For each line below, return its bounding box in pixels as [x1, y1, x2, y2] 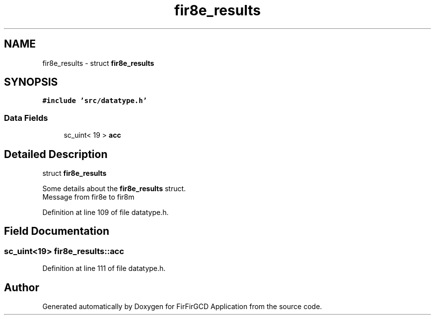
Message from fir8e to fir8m [42, 193, 135, 202]
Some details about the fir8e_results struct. [42, 184, 186, 193]
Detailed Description [4, 148, 108, 160]
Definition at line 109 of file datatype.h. [42, 208, 169, 217]
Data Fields [4, 112, 48, 123]
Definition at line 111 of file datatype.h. [42, 264, 166, 273]
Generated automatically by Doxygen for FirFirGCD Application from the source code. [42, 302, 322, 311]
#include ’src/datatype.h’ [42, 97, 147, 105]
